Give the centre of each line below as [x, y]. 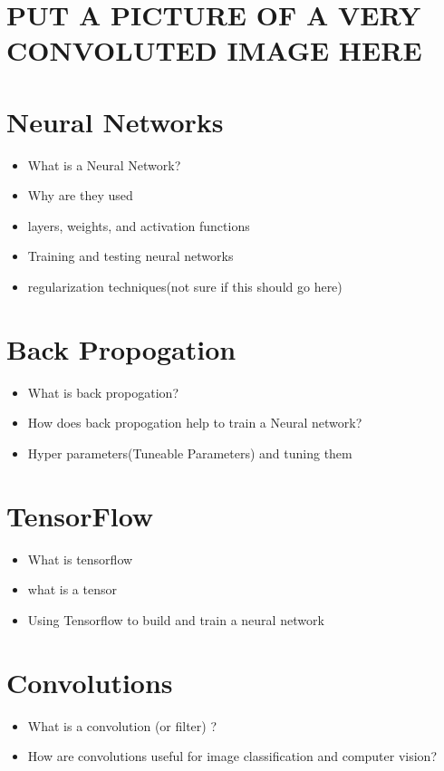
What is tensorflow [80, 559]
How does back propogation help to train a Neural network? [195, 423]
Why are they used [80, 195]
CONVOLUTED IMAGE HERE [214, 50]
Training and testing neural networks [130, 256]
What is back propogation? [103, 392]
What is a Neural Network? [104, 164]
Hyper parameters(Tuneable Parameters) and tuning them [190, 453]
